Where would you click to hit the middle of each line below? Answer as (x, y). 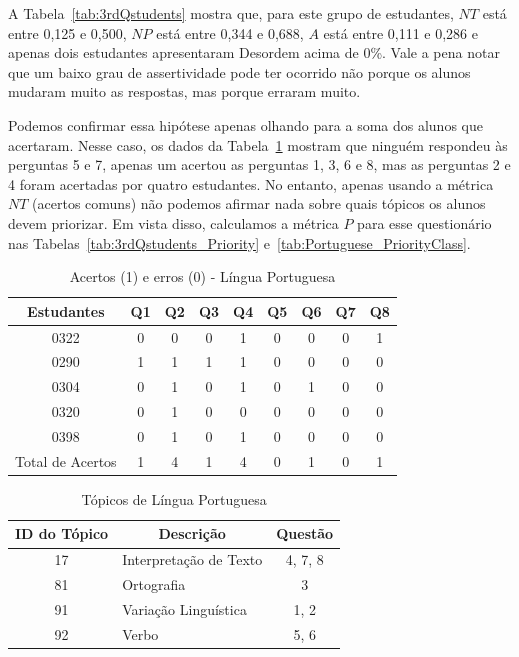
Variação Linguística (184, 609)
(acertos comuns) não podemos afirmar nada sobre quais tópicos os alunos (259, 203)
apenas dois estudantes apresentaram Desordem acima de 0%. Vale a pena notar (254, 52)
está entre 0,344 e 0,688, (230, 32)
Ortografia (154, 584)
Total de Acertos (66, 460)
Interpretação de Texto (192, 559)
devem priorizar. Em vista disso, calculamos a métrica (173, 222)
